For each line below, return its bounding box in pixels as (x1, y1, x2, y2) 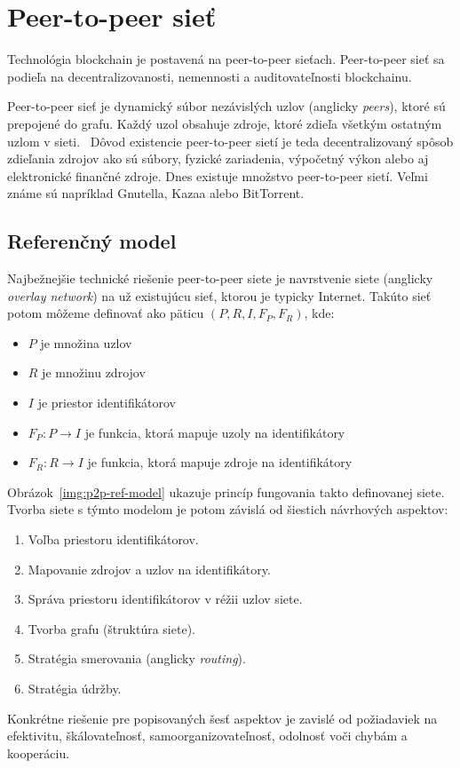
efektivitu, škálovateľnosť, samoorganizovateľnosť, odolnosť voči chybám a (7, 726, 408, 745)
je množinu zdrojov (42, 363, 146, 382)
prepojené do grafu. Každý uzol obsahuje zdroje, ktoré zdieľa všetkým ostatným (7, 114, 442, 132)
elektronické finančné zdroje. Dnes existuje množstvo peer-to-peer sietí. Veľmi (7, 166, 428, 185)
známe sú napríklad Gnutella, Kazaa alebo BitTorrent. (7, 184, 305, 202)
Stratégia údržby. (28, 678, 122, 697)
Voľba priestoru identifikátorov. (28, 530, 199, 549)
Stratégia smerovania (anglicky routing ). (28, 649, 246, 668)
